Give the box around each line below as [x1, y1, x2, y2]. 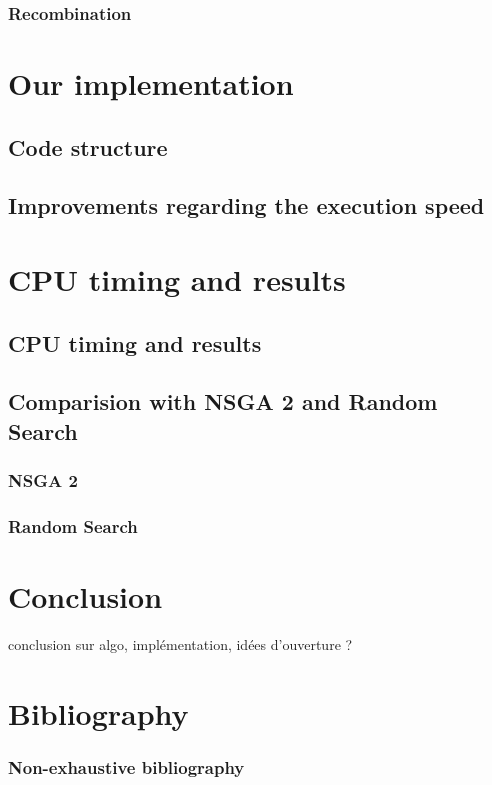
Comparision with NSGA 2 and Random [8, 386, 438, 417]
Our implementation [8, 63, 294, 104]
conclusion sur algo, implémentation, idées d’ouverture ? [8, 633, 353, 654]
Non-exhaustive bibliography [8, 754, 245, 779]
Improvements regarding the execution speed [8, 190, 485, 221]
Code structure [8, 131, 168, 162]
